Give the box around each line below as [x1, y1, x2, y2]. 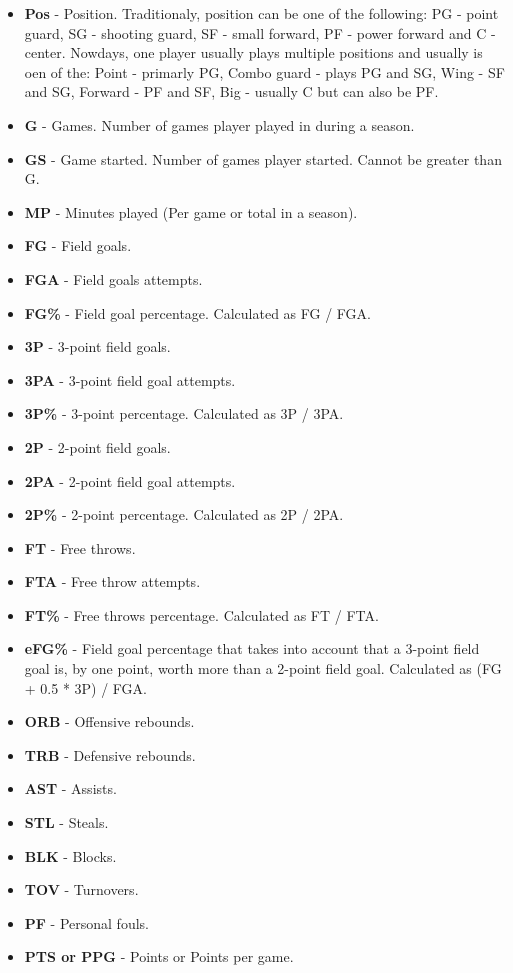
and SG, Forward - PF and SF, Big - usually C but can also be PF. [24, 81, 439, 102]
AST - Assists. [24, 778, 117, 799]
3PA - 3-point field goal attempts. [24, 369, 236, 390]
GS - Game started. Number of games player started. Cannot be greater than [24, 148, 502, 169]
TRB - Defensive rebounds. [24, 744, 196, 765]
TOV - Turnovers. [24, 879, 139, 900]
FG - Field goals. [24, 235, 132, 256]
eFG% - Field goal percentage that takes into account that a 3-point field [24, 638, 480, 659]
